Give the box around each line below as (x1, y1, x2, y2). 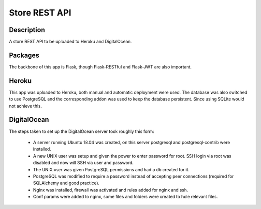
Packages (9, 51, 40, 59)
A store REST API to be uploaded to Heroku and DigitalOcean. (9, 39, 132, 45)
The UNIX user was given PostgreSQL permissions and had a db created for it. (33, 166, 189, 172)
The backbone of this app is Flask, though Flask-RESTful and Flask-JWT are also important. (9, 64, 192, 70)
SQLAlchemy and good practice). (33, 180, 100, 186)
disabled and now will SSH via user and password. (33, 160, 134, 166)
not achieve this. (9, 103, 42, 109)
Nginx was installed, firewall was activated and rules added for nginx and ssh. (33, 187, 188, 193)
